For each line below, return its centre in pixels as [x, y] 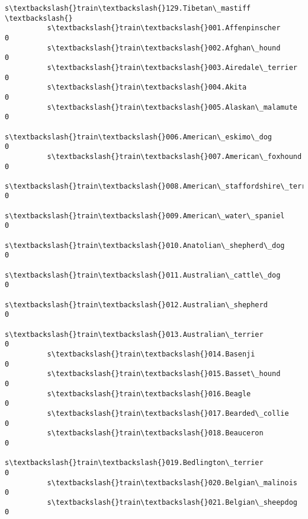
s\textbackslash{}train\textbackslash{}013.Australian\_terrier [134, 334]
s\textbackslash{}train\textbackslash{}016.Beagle [149, 394]
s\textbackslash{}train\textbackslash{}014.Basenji [151, 354]
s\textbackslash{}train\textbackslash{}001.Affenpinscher [164, 28]
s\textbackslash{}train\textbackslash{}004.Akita [147, 87]
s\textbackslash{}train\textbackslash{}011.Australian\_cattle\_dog [143, 275]
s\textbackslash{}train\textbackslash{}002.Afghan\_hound [164, 48]
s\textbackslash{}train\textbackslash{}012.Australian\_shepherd [136, 305]
